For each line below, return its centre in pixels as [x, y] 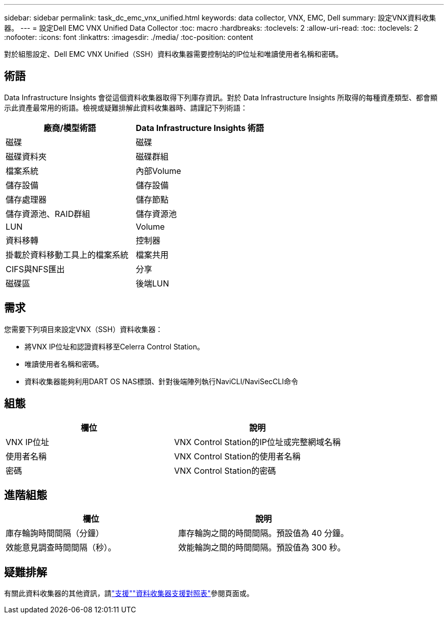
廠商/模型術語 [70, 128]
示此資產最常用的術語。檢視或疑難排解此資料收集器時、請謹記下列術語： [126, 107]
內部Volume [159, 171]
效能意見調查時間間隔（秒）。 [61, 548]
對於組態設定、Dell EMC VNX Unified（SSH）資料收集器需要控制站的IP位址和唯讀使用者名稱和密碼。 [174, 54]
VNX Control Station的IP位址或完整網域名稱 [257, 442]
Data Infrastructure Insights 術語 [200, 128]
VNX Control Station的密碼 [225, 470]
